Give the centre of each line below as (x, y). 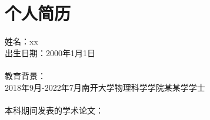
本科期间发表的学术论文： (54, 110)
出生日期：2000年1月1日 (50, 52)
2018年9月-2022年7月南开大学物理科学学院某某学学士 (105, 87)
